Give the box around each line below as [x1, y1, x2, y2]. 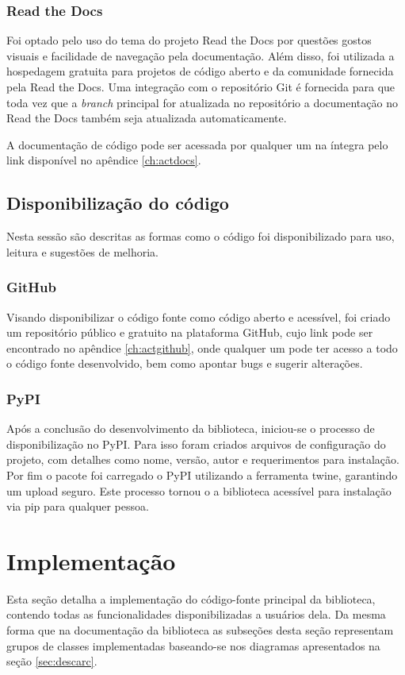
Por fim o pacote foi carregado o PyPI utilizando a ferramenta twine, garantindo [6, 466, 398, 483]
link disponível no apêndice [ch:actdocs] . [6, 152, 201, 168]
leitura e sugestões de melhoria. [6, 243, 159, 260]
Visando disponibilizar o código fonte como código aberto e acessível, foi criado [6, 308, 391, 325]
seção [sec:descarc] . [6, 653, 97, 669]
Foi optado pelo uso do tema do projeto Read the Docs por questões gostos [6, 32, 372, 48]
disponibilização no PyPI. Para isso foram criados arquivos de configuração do [6, 435, 386, 452]
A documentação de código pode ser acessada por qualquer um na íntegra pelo [6, 136, 388, 152]
